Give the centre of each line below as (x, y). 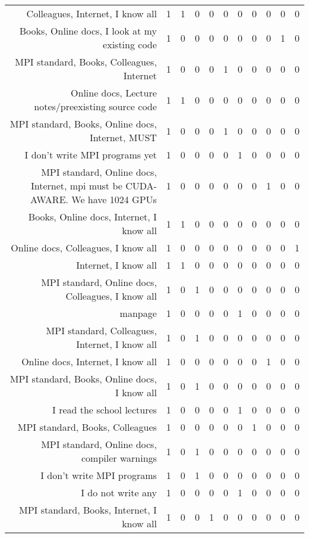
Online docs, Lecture (114, 93)
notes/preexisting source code (95, 106)
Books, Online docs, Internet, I (92, 217)
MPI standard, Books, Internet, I (88, 510)
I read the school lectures (105, 410)
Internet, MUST (123, 137)
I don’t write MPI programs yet (91, 155)
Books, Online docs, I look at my (88, 31)
